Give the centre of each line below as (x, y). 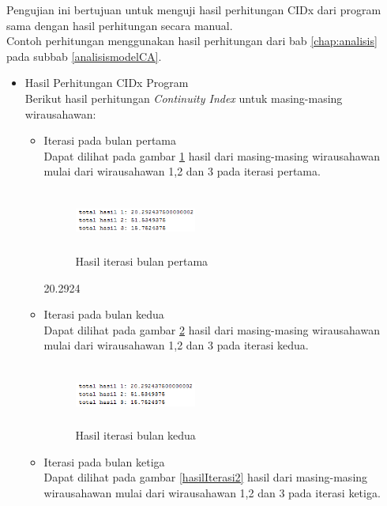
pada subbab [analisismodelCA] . (84, 56)
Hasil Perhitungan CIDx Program (107, 83)
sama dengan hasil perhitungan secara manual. (120, 25)
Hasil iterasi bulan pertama (142, 261)
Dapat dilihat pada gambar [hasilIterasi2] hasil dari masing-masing (206, 477)
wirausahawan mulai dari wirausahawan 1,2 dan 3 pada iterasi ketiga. (212, 493)
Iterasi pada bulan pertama (110, 140)
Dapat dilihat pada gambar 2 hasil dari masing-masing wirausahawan (212, 329)
